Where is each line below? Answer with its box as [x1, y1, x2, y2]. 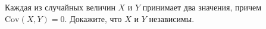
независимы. [149, 12, 195, 24]
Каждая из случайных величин [5, 1, 115, 13]
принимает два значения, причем [142, 1, 262, 13]
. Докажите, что [64, 12, 122, 24]
